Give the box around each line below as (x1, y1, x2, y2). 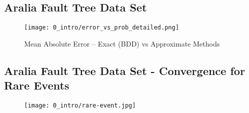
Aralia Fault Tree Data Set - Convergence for (4, 62, 245, 78)
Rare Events (4, 77, 69, 93)
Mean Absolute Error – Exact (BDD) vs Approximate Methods (24, 38, 220, 48)
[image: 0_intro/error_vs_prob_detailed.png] (24, 24, 179, 31)
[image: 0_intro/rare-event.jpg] (24, 102, 136, 109)
